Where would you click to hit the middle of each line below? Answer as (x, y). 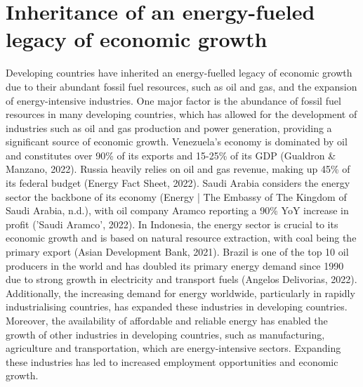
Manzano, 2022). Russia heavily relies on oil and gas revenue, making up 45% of (178, 169)
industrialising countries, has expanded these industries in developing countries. (177, 307)
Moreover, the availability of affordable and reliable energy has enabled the (167, 320)
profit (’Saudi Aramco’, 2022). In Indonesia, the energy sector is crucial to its (172, 224)
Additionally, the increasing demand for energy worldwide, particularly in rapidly (180, 293)
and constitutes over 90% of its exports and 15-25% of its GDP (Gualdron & (171, 155)
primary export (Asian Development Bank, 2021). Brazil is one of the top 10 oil (177, 252)
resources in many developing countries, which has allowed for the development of (181, 114)
